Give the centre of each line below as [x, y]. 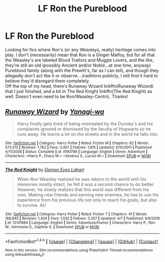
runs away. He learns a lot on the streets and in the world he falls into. [88, 134]
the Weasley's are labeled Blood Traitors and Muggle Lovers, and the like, [79, 60]
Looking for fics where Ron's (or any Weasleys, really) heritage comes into [81, 49]
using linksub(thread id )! [25, 255]
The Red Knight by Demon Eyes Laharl [45, 169]
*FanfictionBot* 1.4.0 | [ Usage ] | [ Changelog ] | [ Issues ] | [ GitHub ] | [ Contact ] [82, 241]
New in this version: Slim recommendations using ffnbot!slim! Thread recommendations [79, 250]
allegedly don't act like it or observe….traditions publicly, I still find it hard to [82, 75]
